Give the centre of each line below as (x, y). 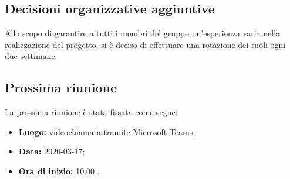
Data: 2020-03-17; (52, 151)
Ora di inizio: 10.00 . (59, 171)
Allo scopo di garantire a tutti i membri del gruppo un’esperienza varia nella (143, 33)
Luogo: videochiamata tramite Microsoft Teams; (107, 131)
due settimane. (31, 56)
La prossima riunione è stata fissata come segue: (91, 112)
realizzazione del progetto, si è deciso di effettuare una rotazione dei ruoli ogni (145, 44)
